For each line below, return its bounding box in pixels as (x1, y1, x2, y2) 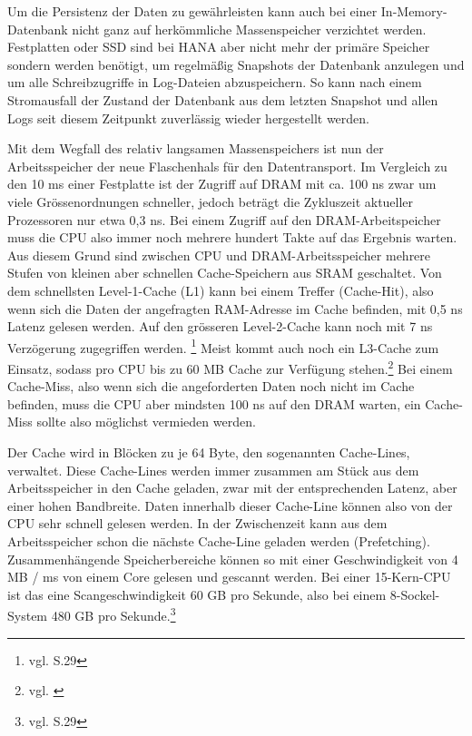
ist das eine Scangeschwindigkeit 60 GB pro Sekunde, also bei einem (7, 584, 387, 604)
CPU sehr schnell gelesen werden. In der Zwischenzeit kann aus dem (7, 514, 388, 533)
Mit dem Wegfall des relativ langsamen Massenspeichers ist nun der (7, 139, 384, 158)
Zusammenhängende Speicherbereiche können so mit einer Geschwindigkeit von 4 (7, 549, 458, 568)
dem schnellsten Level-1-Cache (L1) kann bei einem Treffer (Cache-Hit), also (7, 280, 434, 299)
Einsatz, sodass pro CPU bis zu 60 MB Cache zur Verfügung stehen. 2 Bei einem (7, 356, 453, 378)
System (7, 605, 48, 624)
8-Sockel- (389, 584, 440, 604)
